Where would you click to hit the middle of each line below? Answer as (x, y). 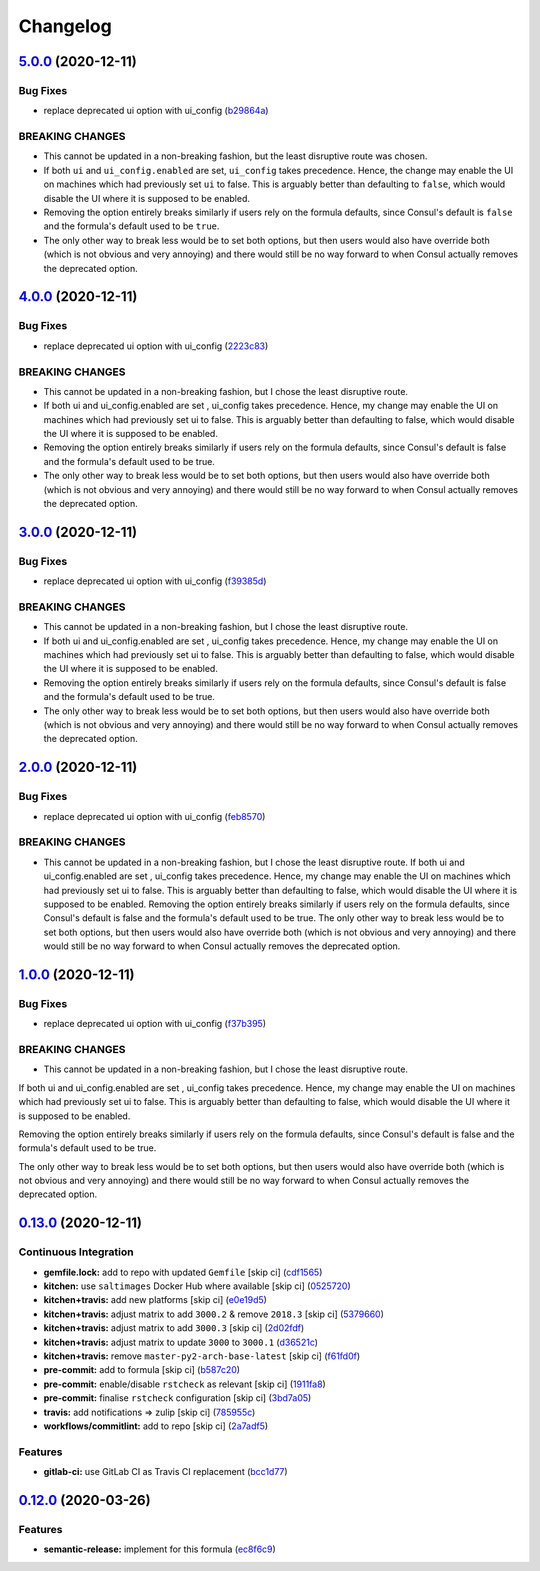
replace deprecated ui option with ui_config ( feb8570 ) (154, 816)
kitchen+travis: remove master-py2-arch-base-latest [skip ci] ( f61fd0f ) (202, 1356)
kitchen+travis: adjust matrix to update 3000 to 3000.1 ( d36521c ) (181, 1342)
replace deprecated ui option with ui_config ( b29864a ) (156, 111)
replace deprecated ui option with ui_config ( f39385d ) (155, 581)
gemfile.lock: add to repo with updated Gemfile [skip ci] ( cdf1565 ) (183, 1272)
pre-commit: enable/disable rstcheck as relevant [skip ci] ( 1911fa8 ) (185, 1384)
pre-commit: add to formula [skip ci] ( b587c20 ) (141, 1370)
